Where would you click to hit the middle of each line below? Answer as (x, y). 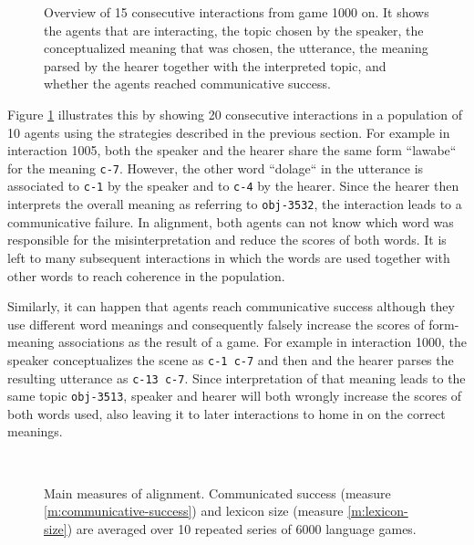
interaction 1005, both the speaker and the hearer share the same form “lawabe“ (232, 150)
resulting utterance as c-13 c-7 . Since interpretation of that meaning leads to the (237, 377)
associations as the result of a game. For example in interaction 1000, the (262, 342)
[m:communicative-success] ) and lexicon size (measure (194, 511)
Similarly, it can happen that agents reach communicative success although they (231, 306)
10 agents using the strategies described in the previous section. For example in (229, 132)
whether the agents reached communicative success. (187, 84)
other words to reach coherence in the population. (146, 275)
